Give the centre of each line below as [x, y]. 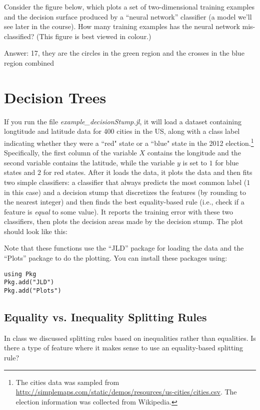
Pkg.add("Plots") [33, 290]
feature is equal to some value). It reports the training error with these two [118, 211]
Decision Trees [55, 97]
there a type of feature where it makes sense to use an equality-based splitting [124, 348]
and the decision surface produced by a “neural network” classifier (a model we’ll [128, 16]
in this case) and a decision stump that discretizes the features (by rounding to [125, 192]
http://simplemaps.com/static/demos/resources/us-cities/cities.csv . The [126, 392]
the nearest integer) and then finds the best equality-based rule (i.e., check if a [124, 202]
